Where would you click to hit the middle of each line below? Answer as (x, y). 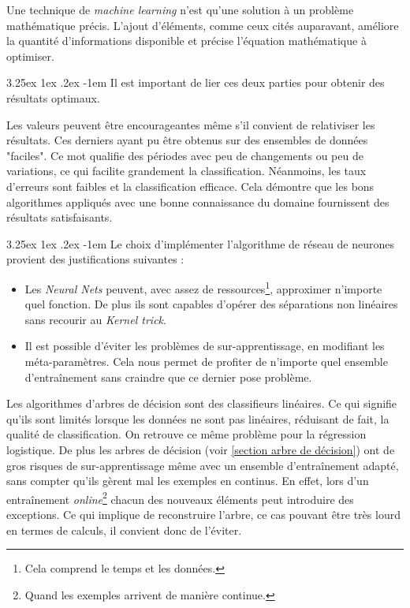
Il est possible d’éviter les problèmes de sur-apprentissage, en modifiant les (205, 346)
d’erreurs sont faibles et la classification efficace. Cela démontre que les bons (190, 186)
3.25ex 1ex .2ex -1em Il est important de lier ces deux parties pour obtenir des (196, 82)
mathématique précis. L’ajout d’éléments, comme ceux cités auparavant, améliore (203, 25)
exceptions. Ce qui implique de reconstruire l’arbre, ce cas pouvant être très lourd (203, 514)
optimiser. (30, 56)
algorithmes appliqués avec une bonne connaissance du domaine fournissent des (198, 201)
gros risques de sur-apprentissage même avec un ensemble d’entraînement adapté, (203, 465)
